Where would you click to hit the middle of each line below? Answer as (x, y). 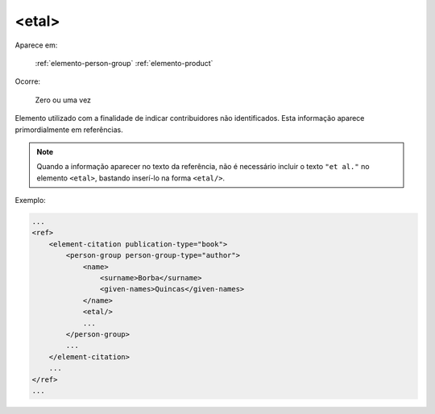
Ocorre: (27, 81)
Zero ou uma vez (63, 100)
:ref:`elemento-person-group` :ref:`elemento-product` (124, 63)
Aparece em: (36, 45)
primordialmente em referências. (69, 130)
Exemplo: (30, 201)
